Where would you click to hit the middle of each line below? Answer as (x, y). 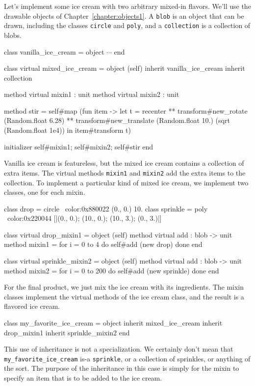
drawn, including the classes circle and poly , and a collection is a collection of (127, 25)
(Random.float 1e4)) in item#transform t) (67, 130)
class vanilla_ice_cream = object (54, 51)
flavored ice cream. (32, 306)
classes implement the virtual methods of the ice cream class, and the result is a (124, 296)
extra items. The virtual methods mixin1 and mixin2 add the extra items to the (125, 172)
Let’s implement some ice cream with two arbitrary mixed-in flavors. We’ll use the (127, 6)
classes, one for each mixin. (45, 192)
